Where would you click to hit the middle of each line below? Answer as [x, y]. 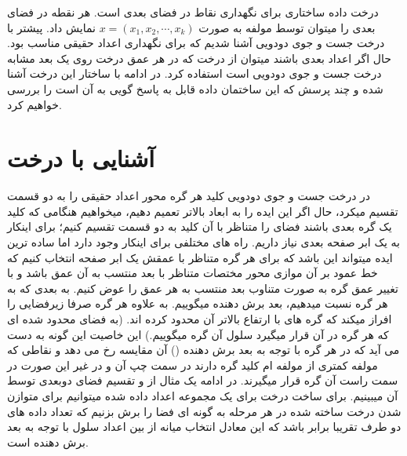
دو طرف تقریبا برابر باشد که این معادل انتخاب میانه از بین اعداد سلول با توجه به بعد [204, 427]
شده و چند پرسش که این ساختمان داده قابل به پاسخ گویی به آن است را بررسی [195, 88]
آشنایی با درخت [81, 158]
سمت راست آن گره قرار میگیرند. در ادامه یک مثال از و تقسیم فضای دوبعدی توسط [203, 380]
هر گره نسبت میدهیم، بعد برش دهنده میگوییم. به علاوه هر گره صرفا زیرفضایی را [198, 303]
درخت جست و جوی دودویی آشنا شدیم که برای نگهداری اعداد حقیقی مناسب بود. [196, 43]
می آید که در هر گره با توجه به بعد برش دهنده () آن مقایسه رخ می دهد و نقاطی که [203, 350]
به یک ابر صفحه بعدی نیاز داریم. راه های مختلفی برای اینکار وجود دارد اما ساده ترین [203, 242]
